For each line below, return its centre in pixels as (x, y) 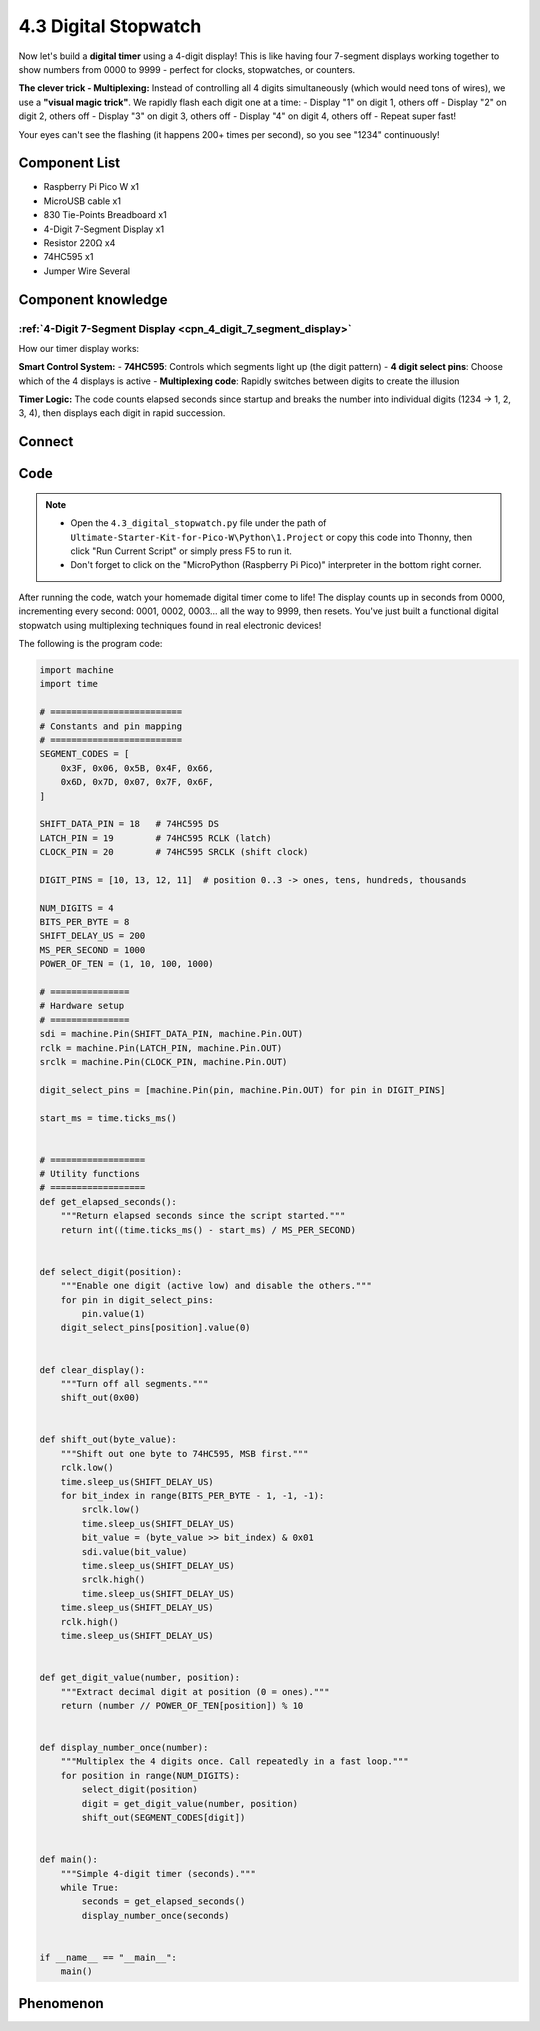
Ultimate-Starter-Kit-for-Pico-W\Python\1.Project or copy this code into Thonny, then (271, 537)
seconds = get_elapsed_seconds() (163, 1901)
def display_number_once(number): (124, 1748)
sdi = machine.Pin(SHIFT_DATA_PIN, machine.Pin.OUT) (171, 1034)
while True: (90, 1887)
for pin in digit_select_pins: (137, 1299)
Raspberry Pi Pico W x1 (91, 187)
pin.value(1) (113, 1313)
